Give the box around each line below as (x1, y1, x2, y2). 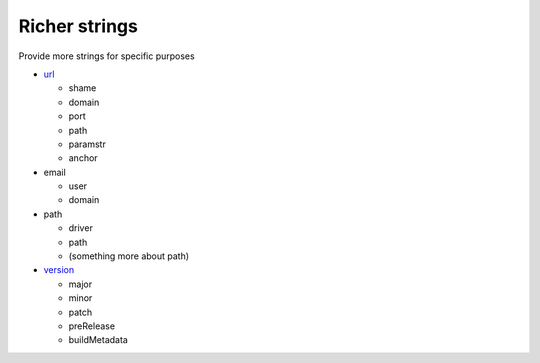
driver (68, 222, 94, 234)
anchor (68, 152, 99, 164)
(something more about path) (68, 250, 190, 262)
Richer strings (18, 15, 139, 37)
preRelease (68, 320, 115, 332)
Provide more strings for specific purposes (18, 50, 195, 62)
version (43, 264, 75, 276)
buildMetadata (68, 334, 129, 346)
